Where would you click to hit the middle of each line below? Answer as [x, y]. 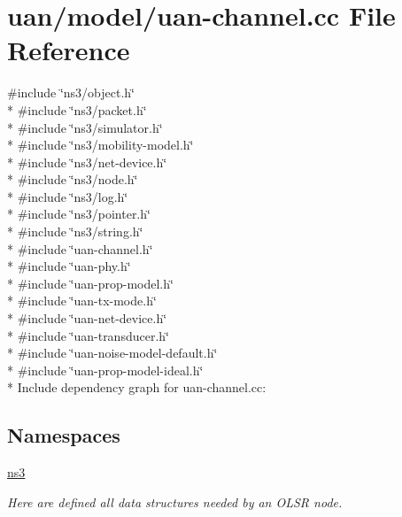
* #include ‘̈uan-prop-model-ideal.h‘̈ [105, 370]
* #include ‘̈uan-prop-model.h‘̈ [90, 283]
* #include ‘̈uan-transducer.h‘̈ [88, 335]
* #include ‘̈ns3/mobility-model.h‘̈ [100, 145]
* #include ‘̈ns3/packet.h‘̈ [77, 109]
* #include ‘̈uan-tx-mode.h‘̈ [82, 301]
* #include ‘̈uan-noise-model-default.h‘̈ [112, 353]
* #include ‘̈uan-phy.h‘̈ [69, 266]
